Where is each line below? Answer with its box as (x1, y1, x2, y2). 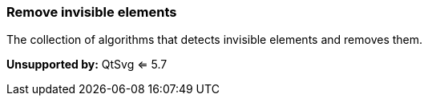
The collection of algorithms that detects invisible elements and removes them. (6, 33, 423, 47)
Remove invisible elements (6, 4, 177, 20)
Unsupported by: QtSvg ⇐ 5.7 (6, 57, 168, 72)
